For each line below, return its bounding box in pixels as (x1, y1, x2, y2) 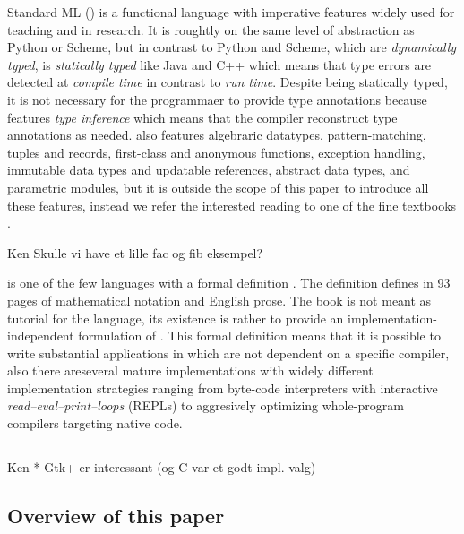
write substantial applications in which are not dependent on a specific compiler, (7, 343, 450, 362)
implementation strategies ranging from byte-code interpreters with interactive (7, 378, 438, 397)
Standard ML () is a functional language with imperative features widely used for (7, 3, 455, 21)
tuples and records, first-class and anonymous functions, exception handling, (7, 142, 425, 161)
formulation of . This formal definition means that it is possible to (78, 326, 441, 345)
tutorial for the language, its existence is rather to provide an (7, 308, 344, 327)
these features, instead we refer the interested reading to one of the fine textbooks (7, 195, 457, 214)
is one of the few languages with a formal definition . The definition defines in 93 (7, 273, 451, 292)
